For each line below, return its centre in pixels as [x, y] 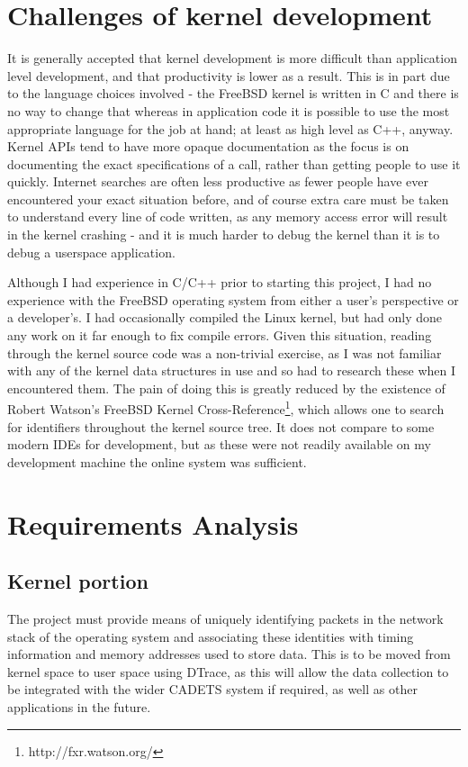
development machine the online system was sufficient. [157, 461]
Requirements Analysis [153, 523]
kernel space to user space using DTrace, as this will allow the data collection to [228, 671]
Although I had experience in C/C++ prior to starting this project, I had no [220, 282]
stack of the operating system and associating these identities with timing [211, 636]
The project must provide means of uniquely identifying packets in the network [225, 619]
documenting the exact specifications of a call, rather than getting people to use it [234, 163]
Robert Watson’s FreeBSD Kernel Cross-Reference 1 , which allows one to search [226, 408]
